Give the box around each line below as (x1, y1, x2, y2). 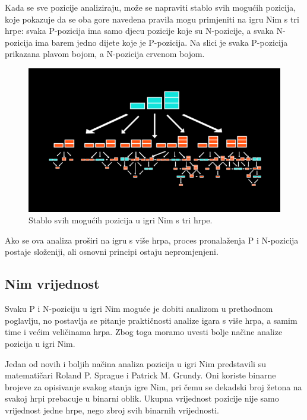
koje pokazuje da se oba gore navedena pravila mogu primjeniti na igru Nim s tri (5, 12, 299, 25)
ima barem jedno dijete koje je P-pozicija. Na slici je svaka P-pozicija (35, 36, 288, 48)
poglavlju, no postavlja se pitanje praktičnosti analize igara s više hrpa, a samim (5, 314, 297, 326)
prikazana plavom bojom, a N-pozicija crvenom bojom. (5, 48, 205, 60)
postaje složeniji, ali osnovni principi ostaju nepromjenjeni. (5, 245, 219, 258)
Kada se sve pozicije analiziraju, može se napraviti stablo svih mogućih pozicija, (5, 1, 296, 13)
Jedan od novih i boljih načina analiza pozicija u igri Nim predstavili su (5, 357, 266, 370)
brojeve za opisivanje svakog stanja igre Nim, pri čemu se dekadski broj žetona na (5, 380, 302, 393)
